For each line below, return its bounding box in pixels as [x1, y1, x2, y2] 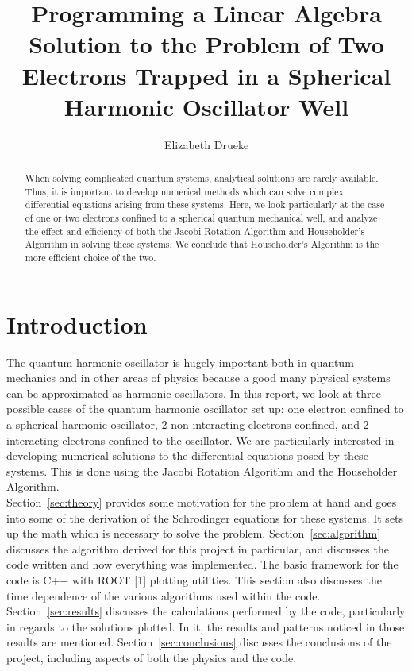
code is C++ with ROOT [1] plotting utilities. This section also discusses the [6, 571, 382, 588]
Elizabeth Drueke [164, 136, 249, 152]
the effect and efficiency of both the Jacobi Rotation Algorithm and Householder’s [25, 224, 365, 237]
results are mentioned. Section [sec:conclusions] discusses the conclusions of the [6, 634, 392, 650]
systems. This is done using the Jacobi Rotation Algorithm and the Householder [6, 462, 398, 479]
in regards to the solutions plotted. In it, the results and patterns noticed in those [6, 618, 405, 634]
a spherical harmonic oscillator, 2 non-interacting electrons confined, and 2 [6, 415, 369, 432]
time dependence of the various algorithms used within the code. [6, 587, 321, 604]
